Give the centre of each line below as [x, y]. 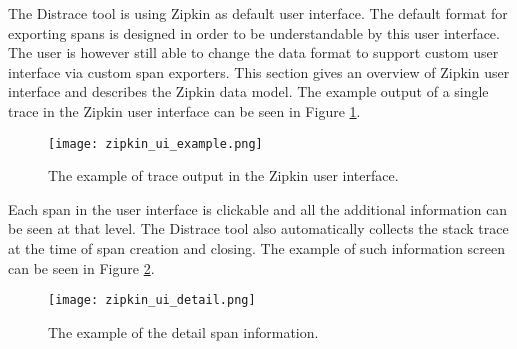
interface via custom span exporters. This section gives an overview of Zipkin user [259, 71]
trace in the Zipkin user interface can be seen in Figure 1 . [184, 110]
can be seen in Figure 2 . [81, 267]
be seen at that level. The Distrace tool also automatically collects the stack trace [258, 228]
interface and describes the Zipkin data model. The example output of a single [248, 91]
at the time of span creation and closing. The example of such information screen [257, 248]
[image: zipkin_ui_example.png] [155, 143]
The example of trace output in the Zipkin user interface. [223, 175]
